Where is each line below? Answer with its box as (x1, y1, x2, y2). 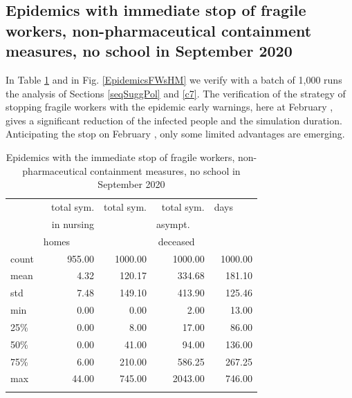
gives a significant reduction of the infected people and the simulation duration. (6, 113, 342, 127)
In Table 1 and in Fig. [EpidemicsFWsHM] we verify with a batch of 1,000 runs (6, 72, 342, 86)
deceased (158, 234, 195, 248)
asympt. (156, 216, 190, 231)
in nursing (51, 216, 95, 231)
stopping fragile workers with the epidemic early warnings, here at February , (6, 99, 333, 114)
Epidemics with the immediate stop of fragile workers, (6, 149, 235, 164)
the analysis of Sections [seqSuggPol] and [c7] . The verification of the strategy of (6, 86, 346, 100)
